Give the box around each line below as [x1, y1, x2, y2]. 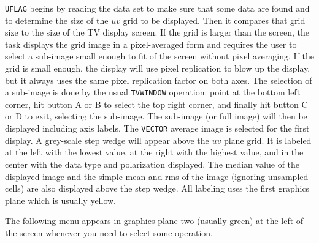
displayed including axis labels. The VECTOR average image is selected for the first [5, 122, 310, 135]
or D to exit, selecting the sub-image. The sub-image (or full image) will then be [5, 110, 307, 122]
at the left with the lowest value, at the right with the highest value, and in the [5, 146, 304, 159]
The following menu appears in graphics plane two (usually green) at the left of [5, 214, 304, 227]
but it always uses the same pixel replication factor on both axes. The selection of [5, 73, 312, 86]
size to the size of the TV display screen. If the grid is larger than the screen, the [5, 26, 310, 39]
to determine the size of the [5, 13, 109, 26]
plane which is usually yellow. [5, 193, 116, 206]
